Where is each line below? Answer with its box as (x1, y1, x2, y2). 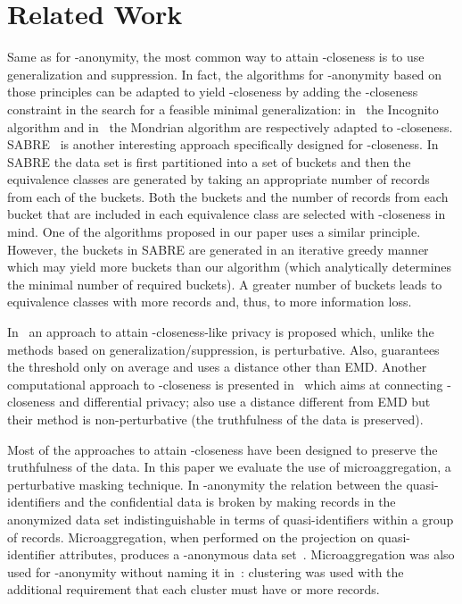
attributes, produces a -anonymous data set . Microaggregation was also (59, 545, 455, 564)
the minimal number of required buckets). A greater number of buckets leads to (7, 274, 442, 293)
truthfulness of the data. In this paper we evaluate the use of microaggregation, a (7, 457, 451, 476)
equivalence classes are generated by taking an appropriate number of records (7, 170, 430, 189)
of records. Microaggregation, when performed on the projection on (7, 527, 375, 546)
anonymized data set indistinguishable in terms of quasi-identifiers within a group (7, 509, 454, 528)
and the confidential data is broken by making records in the (64, 492, 396, 511)
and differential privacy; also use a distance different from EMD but (59, 392, 431, 411)
